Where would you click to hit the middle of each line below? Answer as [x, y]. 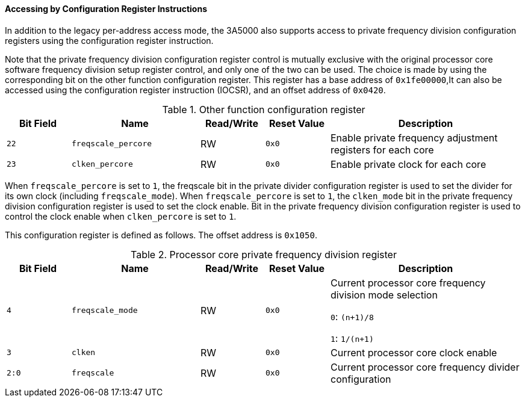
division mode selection [384, 295]
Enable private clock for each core [409, 164]
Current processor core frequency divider [425, 367]
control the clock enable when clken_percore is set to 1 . [121, 216]
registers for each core [382, 150]
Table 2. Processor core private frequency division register [264, 254]
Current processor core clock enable [414, 352]
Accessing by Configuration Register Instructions [106, 9]
